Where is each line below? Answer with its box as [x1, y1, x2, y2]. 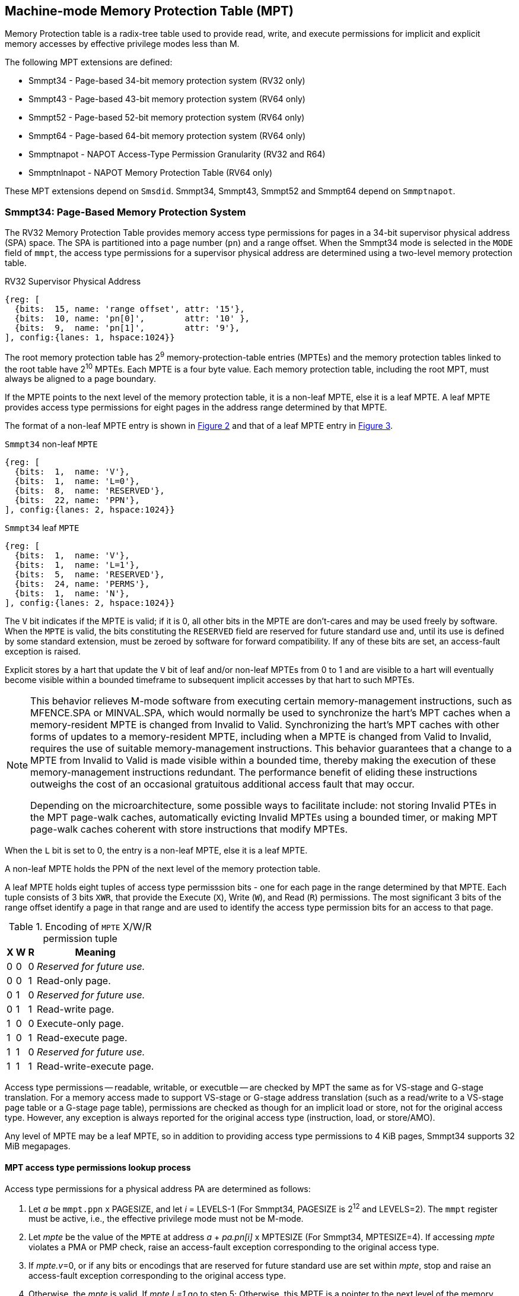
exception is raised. [5, 646, 81, 657]
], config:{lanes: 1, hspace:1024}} [5, 333, 175, 343]
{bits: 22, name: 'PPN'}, [14, 495, 140, 505]
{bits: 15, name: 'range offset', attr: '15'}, [14, 304, 245, 314]
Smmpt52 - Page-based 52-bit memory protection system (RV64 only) [28, 112, 305, 123]
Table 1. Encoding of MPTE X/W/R [8, 921, 152, 933]
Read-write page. [36, 1003, 114, 1016]
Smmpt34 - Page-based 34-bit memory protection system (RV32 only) [28, 75, 305, 86]
